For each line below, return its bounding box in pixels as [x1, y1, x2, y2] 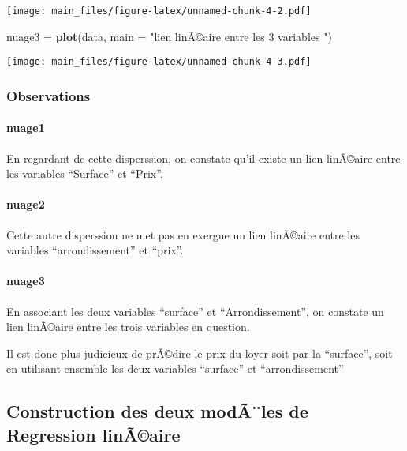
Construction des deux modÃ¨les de [6, 399, 308, 423]
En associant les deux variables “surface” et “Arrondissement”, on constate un [6, 303, 384, 319]
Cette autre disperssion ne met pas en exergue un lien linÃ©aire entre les [6, 226, 360, 242]
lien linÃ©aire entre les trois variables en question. [6, 318, 250, 335]
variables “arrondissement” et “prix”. [6, 242, 184, 258]
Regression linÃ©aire [6, 422, 181, 446]
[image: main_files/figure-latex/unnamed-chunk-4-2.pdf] [6, 6, 312, 17]
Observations [6, 85, 91, 105]
